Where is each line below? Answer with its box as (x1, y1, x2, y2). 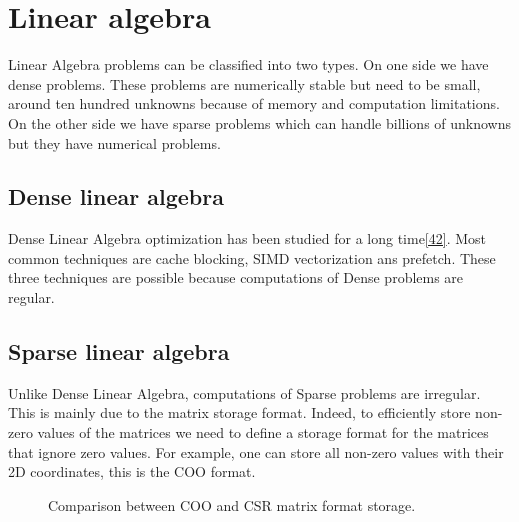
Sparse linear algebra (8, 336, 230, 367)
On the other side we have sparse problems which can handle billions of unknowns (8, 112, 512, 133)
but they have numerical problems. (8, 132, 221, 153)
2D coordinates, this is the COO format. (8, 461, 256, 482)
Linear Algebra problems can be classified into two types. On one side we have (8, 54, 489, 75)
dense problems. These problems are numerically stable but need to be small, (8, 73, 481, 94)
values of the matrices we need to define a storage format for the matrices (37, 422, 489, 443)
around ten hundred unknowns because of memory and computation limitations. (8, 93, 500, 114)
